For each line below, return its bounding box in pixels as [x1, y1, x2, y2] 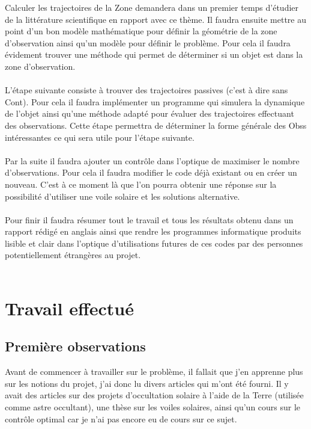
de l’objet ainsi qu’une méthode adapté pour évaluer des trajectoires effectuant [5, 107, 294, 120]
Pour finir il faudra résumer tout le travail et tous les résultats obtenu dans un [5, 213, 294, 226]
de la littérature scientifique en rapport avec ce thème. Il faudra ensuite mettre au [5, 13, 307, 25]
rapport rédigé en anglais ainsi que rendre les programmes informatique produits [5, 225, 301, 238]
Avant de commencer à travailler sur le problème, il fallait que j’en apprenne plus [5, 365, 303, 378]
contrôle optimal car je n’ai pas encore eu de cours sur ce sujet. [5, 412, 237, 425]
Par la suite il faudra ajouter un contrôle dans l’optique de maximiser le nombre [5, 154, 300, 167]
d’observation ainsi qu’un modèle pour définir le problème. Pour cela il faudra [5, 36, 291, 49]
